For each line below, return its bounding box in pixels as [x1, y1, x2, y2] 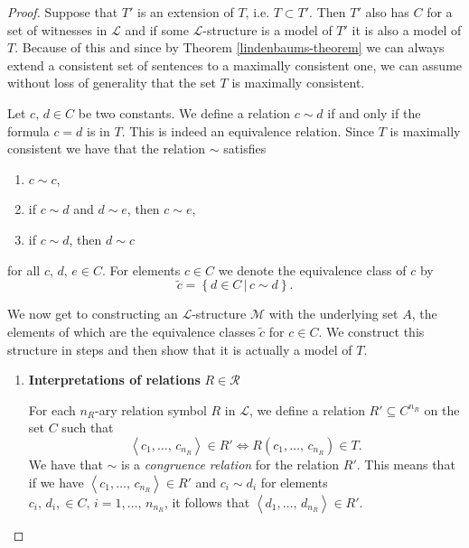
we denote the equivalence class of [218, 260, 407, 279]
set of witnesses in [7, 20, 108, 39]
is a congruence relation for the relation [121, 454, 340, 473]
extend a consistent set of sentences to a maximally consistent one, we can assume [7, 55, 463, 74]
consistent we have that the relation [7, 139, 206, 158]
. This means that [356, 454, 455, 473]
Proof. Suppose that [7, 3, 118, 21]
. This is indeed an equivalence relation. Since [121, 121, 375, 140]
